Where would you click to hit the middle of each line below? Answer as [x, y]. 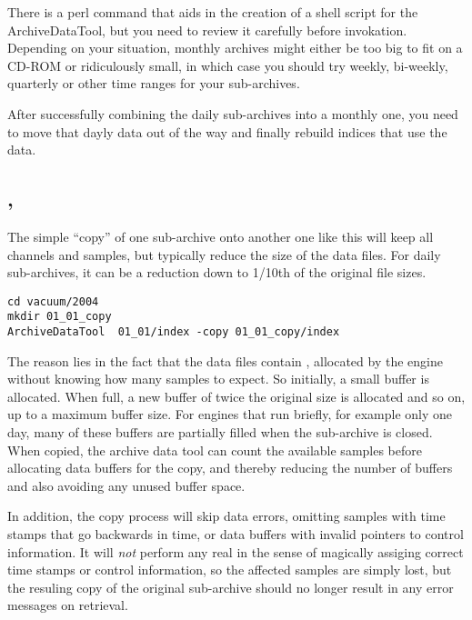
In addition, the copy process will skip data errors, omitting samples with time [226, 516]
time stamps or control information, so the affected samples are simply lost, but [230, 570]
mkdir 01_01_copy [60, 317]
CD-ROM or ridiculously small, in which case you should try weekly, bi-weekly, [228, 65]
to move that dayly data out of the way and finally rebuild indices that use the [227, 131]
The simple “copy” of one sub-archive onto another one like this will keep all [221, 236]
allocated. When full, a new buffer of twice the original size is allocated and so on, [236, 396]
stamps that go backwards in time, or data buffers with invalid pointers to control [236, 534]
